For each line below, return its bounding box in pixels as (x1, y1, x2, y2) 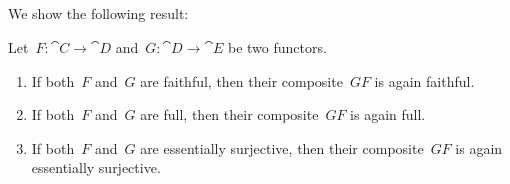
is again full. (350, 104, 426, 125)
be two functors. (227, 36, 327, 57)
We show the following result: (8, 3, 189, 24)
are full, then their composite (140, 104, 319, 125)
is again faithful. (374, 70, 475, 91)
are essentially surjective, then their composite (140, 137, 424, 158)
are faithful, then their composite (140, 70, 343, 91)
